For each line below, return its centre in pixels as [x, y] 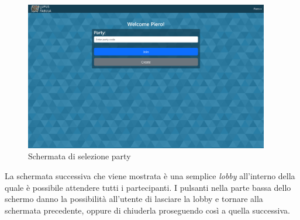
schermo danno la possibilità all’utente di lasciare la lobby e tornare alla [134, 199]
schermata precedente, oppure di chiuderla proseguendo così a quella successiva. [147, 210]
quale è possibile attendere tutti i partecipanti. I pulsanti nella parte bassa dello [148, 187]
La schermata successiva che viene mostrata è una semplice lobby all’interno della [150, 176]
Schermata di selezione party [80, 156]
